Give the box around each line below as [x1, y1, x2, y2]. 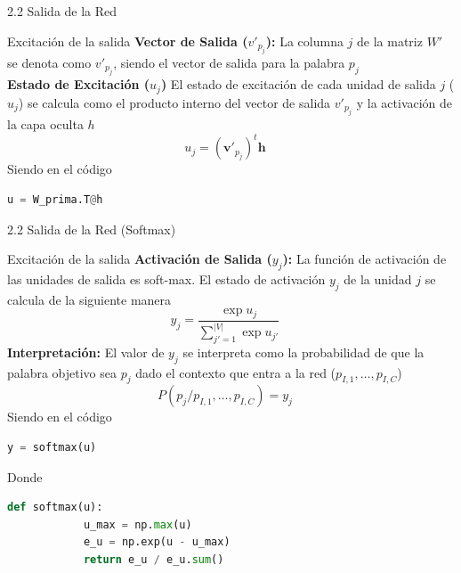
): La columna [265, 31, 344, 50]
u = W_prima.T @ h [7, 192, 103, 206]
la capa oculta [7, 115, 84, 134]
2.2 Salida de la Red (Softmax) [7, 219, 176, 238]
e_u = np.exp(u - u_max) [83, 536, 230, 549]
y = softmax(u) [7, 441, 97, 454]
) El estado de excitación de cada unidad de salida [160, 75, 436, 94]
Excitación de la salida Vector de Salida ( [7, 31, 248, 50]
